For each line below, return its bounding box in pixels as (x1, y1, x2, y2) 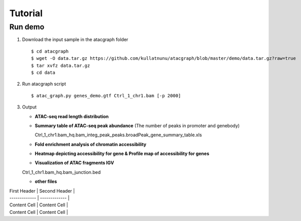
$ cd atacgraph (31, 48, 69, 54)
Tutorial (9, 8, 43, 19)
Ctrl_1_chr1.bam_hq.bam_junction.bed (22, 169, 101, 175)
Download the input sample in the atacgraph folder (22, 36, 128, 43)
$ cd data (31, 69, 55, 76)
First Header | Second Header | (9, 188, 75, 194)
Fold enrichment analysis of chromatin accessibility (35, 141, 147, 147)
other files (35, 178, 57, 185)
